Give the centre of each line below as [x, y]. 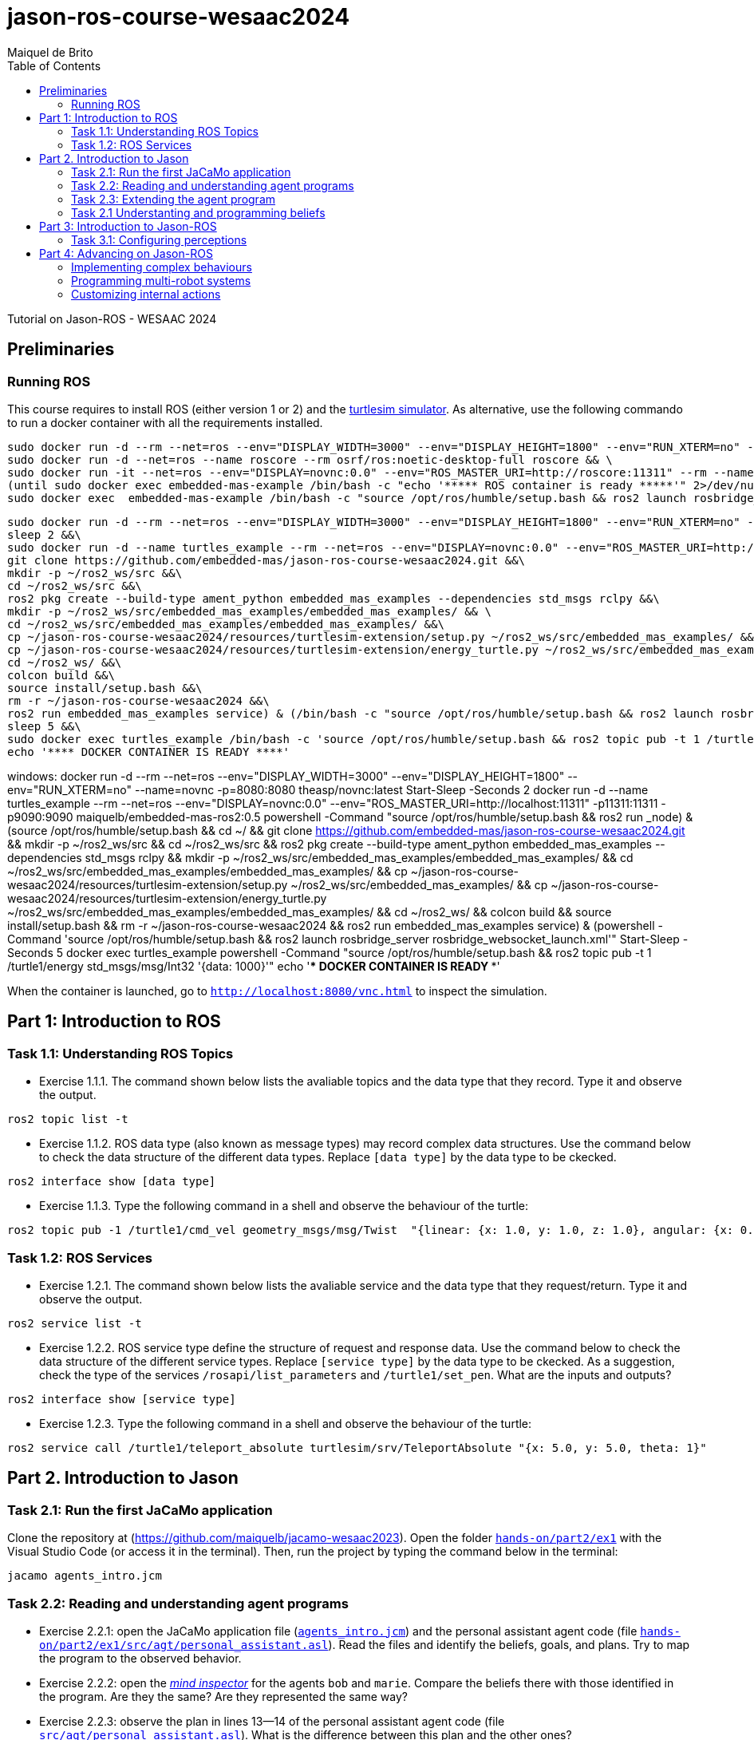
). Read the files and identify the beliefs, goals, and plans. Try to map [509, 1644]
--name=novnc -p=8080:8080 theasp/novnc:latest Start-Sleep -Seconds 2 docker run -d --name [391, 789]
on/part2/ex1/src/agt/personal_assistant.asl [184, 1645]
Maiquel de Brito [50, 52]
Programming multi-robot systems [161, 280]
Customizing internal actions [146, 294]
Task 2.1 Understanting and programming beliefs [198, 212]
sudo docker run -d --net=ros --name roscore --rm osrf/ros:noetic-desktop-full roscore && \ [310, 459]
